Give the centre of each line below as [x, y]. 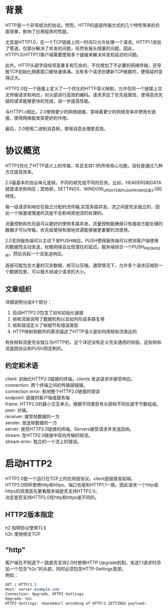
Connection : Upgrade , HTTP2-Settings [44, 594]
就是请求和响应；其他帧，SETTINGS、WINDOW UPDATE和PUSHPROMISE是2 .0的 [83, 189]
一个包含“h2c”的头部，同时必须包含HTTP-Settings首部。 [67, 569]
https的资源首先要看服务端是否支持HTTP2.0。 [52, 491]
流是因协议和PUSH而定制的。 [35, 349]
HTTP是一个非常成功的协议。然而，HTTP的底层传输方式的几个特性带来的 [80, 25]
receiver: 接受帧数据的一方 [32, 416]
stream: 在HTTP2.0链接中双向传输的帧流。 [49, 435]
